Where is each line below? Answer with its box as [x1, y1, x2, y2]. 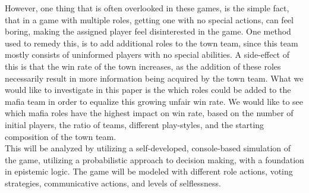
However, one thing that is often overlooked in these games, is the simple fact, [5, 2, 289, 14]
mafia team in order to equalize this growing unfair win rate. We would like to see [5, 95, 303, 107]
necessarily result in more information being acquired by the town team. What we [5, 71, 304, 84]
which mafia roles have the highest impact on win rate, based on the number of [5, 107, 294, 119]
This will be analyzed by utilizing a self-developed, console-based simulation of [5, 142, 291, 154]
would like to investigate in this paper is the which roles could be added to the [5, 83, 291, 96]
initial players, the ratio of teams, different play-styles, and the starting [5, 118, 264, 130]
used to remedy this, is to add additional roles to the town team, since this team [5, 36, 298, 49]
